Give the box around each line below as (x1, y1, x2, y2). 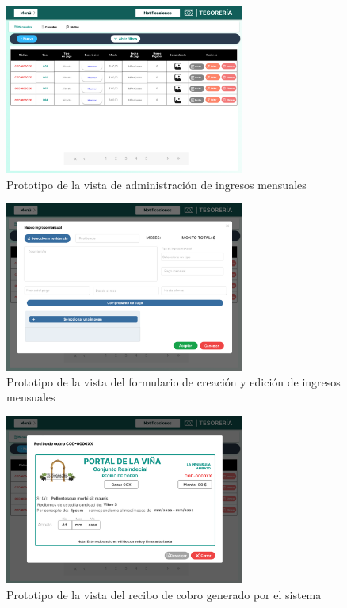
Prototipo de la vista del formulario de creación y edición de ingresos (6, 373, 341, 389)
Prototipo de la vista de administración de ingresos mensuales (6, 176, 307, 192)
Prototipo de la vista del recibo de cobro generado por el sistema (6, 586, 322, 602)
